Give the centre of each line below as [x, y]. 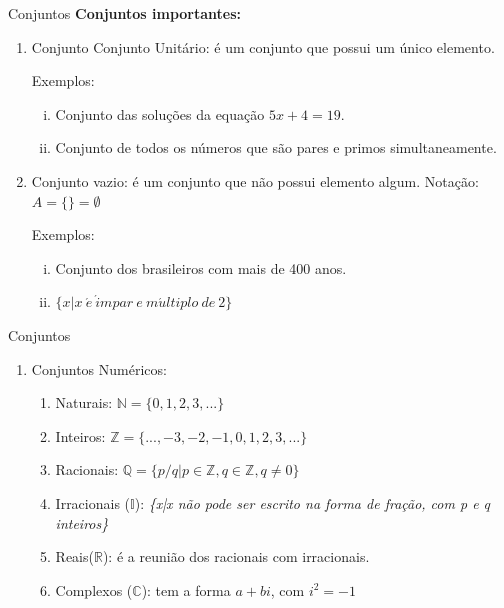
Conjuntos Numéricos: [99, 368]
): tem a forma [186, 589]
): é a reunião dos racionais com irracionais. [236, 556]
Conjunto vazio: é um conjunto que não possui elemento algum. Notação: [255, 180]
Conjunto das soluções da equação [160, 113]
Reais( [74, 556]
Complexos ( [94, 589]
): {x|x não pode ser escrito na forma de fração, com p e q [312, 502]
